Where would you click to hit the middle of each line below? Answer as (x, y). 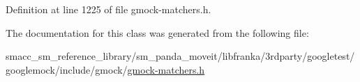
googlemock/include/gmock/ (67, 69)
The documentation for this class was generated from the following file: (157, 32)
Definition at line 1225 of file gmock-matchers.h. (108, 9)
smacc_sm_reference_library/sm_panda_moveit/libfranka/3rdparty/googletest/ (180, 56)
